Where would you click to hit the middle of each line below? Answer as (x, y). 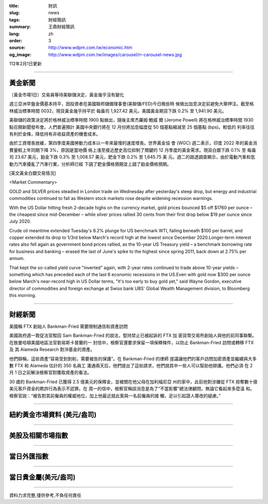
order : (16, 40)
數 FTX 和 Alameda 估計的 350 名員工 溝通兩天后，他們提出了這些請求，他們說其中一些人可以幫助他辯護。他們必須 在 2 (131, 366)
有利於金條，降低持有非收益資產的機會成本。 (55, 134)
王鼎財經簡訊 (61, 27)
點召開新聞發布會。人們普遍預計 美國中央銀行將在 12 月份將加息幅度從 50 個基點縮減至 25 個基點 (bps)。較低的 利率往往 (132, 127)
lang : (15, 34)
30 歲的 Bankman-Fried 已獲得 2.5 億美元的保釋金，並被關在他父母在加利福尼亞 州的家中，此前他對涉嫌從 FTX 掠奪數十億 (133, 382)
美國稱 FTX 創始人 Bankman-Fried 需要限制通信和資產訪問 (68, 326)
